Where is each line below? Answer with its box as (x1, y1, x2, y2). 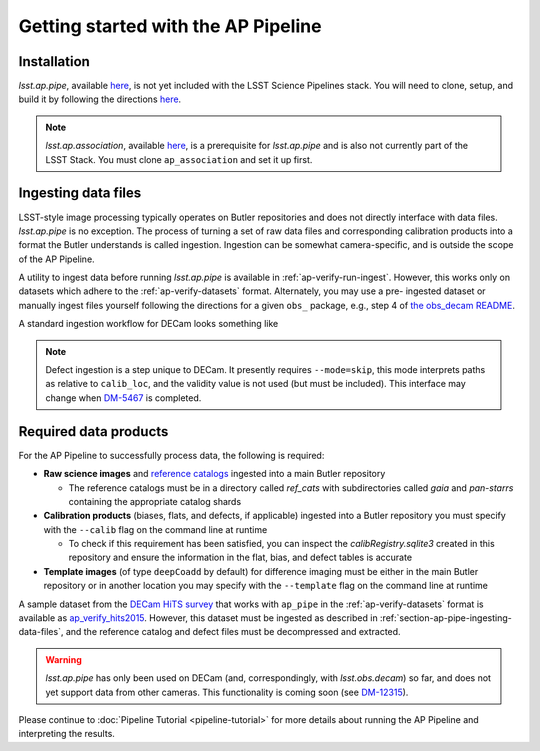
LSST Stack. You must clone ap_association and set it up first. (45, 153, 313, 165)
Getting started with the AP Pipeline (18, 15, 322, 37)
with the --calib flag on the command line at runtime (43, 523, 268, 535)
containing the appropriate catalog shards (68, 495, 242, 507)
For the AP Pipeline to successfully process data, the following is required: (18, 449, 325, 461)
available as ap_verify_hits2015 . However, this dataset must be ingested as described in (18, 612, 379, 624)
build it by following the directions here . (18, 93, 182, 105)
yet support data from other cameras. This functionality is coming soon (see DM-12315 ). (45, 686, 409, 698)
